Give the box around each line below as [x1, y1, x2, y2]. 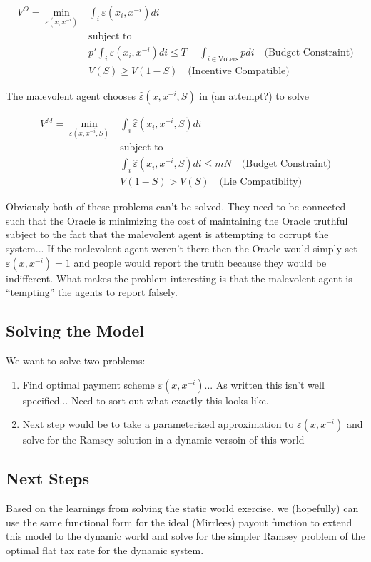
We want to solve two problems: [6, 353, 146, 368]
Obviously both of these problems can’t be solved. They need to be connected [6, 199, 346, 214]
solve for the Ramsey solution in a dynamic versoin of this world [22, 432, 305, 447]
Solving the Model [6, 320, 144, 342]
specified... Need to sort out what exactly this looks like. [22, 392, 269, 407]
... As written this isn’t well [204, 377, 325, 392]
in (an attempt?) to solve [199, 88, 310, 103]
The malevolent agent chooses [6, 88, 136, 103]
